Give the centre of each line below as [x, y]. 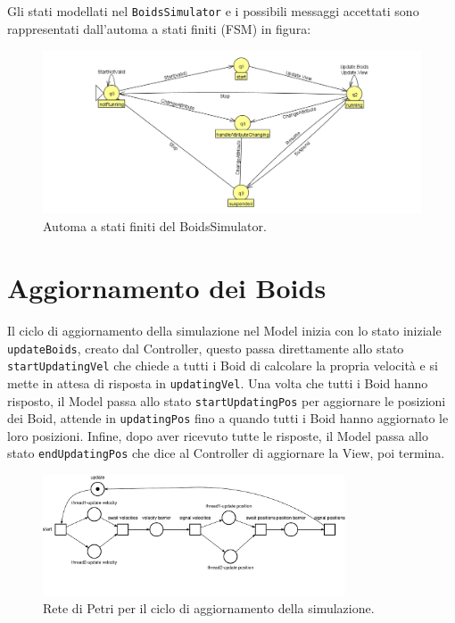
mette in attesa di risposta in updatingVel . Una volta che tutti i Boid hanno [218, 382]
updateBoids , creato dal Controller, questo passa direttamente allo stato [206, 348]
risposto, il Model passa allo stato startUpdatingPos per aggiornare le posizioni [227, 400]
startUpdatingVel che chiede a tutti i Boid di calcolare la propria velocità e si [223, 365]
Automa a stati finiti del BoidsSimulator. [155, 226]
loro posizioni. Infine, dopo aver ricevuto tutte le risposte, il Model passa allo [218, 435]
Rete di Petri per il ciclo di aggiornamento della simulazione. [209, 608]
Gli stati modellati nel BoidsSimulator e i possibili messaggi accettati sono [213, 11]
